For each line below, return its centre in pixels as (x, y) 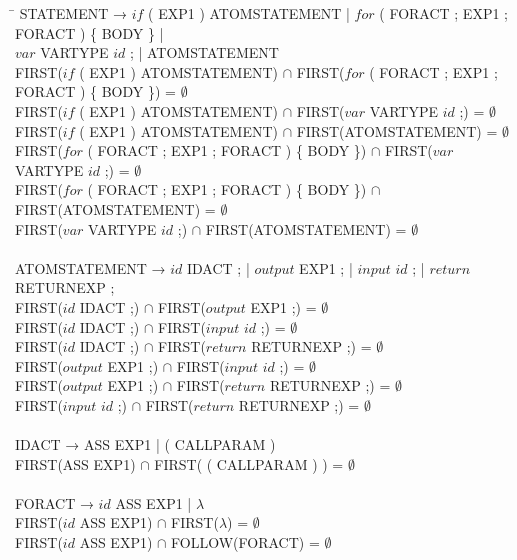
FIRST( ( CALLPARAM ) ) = (249, 463)
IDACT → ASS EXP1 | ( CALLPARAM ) (145, 444)
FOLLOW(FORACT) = (245, 542)
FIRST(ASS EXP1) (75, 463)
